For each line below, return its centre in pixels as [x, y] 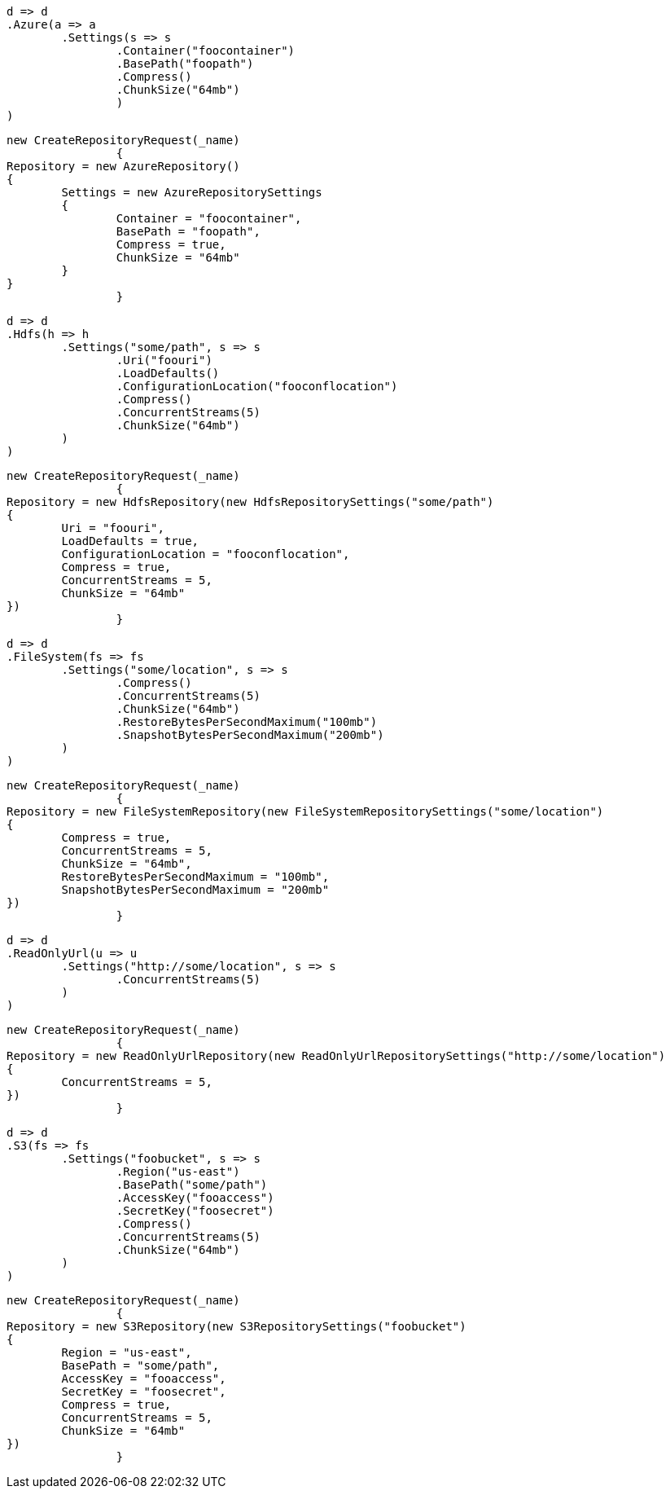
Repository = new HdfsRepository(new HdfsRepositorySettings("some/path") [250, 502]
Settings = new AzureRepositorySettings [192, 192]
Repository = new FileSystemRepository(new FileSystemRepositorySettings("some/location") [305, 811]
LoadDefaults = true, [130, 541]
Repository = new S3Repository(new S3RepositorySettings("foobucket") [236, 1326]
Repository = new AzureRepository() [123, 166]
